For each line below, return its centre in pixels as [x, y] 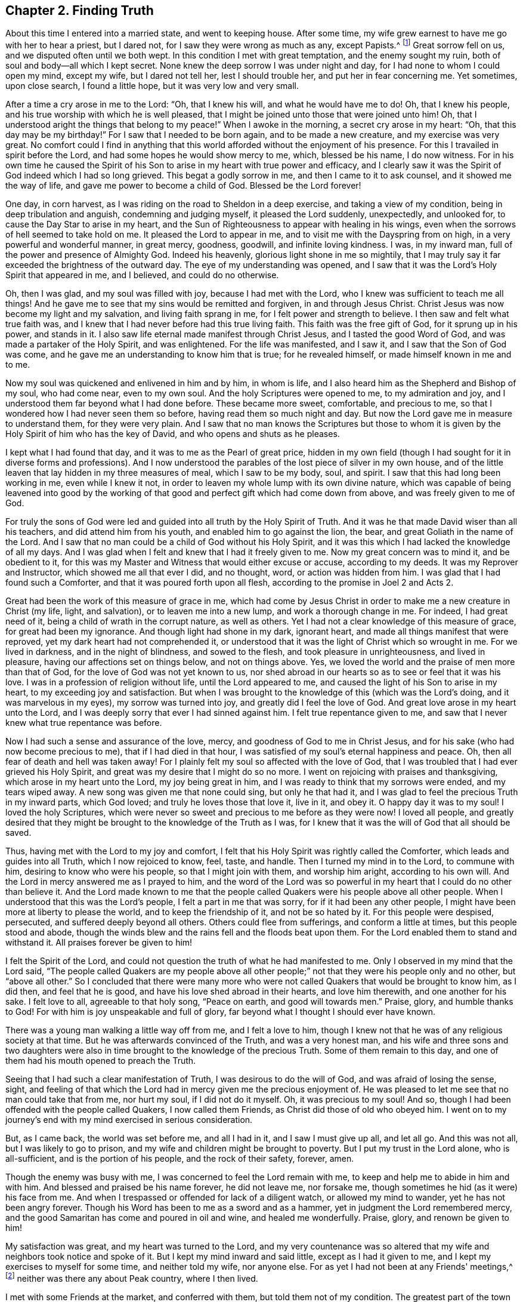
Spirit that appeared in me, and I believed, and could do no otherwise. [142, 275]
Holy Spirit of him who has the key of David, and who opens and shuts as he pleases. [173, 434]
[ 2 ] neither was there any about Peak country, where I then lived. [132, 1278]
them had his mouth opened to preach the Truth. [101, 1061]
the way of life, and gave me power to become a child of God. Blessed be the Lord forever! [183, 186]
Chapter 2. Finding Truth [80, 10]
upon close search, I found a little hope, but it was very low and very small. [152, 86]
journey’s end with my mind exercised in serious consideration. [129, 1120]
